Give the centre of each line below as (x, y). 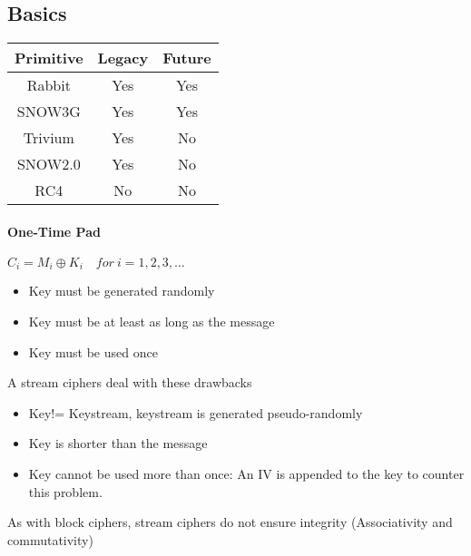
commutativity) (50, 539)
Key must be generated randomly (122, 291)
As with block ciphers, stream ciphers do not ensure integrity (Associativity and (230, 522)
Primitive (49, 58)
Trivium (49, 138)
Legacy (123, 58)
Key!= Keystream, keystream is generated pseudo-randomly (196, 412)
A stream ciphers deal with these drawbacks (130, 382)
